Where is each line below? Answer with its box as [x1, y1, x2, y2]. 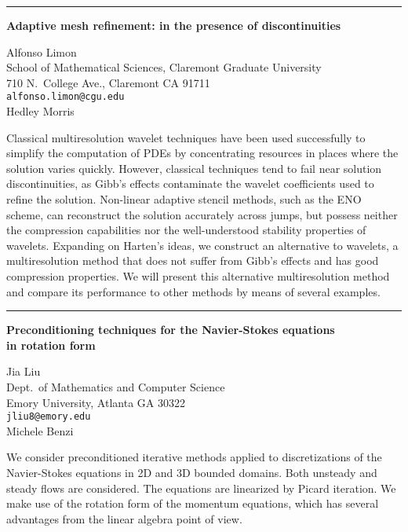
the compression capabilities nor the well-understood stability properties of [6, 222, 366, 238]
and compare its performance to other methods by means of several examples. [6, 283, 381, 299]
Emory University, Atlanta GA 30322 [6, 394, 185, 410]
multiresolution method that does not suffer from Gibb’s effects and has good [6, 252, 379, 269]
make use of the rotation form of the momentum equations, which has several [6, 495, 379, 512]
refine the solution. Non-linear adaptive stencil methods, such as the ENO [6, 191, 362, 207]
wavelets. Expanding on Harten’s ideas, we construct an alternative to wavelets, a [6, 237, 399, 253]
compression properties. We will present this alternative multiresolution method [6, 267, 390, 284]
